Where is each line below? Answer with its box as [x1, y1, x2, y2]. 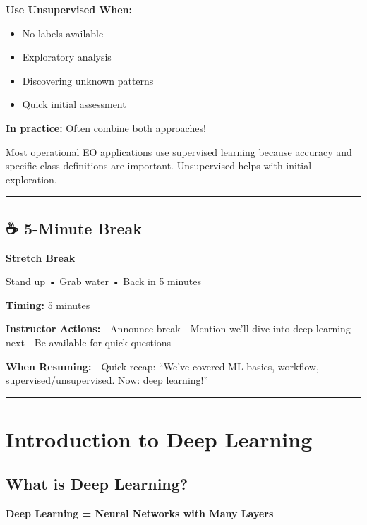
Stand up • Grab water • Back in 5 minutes [6, 274, 201, 289]
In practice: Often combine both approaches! [6, 120, 206, 135]
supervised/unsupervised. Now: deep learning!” [6, 373, 209, 387]
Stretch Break [6, 250, 76, 265]
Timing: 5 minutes [6, 297, 90, 312]
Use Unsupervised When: [6, 2, 132, 16]
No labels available [22, 25, 104, 40]
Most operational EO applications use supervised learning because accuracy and [6, 144, 352, 159]
